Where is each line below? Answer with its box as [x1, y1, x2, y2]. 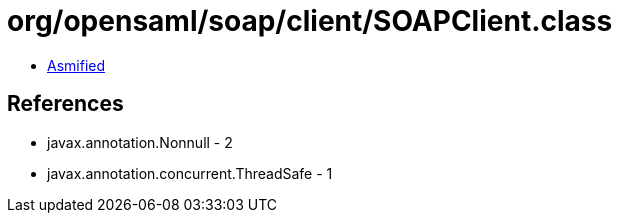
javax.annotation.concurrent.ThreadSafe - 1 [47, 164, 333, 182]
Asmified [47, 56, 106, 74]
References [7, 91, 124, 117]
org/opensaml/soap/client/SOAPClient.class [7, 4, 613, 38]
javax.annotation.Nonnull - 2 [47, 133, 233, 151]
